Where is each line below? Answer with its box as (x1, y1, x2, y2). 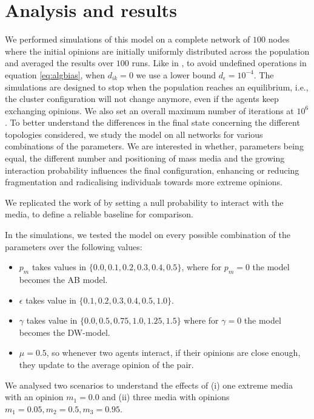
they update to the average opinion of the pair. (19, 358, 194, 370)
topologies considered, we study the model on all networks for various (5, 128, 263, 140)
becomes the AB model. (19, 273, 108, 286)
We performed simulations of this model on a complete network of (5, 33, 250, 46)
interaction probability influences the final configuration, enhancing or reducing (5, 163, 299, 176)
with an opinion (5, 390, 64, 403)
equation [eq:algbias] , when (5, 68, 105, 81)
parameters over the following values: (5, 240, 142, 253)
